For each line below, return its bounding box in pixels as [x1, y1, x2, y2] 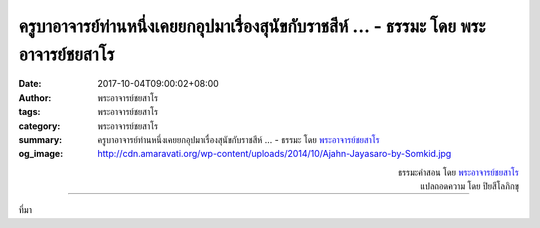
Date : [18, 78, 42, 90]
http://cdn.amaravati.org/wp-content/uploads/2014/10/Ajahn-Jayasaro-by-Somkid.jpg [97, 148, 452, 160]
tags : [18, 106, 41, 118]
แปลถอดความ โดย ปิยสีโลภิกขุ [420, 180, 519, 192]
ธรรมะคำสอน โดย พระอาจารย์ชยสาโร [397, 166, 519, 178]
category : [18, 120, 61, 132]
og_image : [18, 148, 64, 160]
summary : [18, 133, 63, 145]
